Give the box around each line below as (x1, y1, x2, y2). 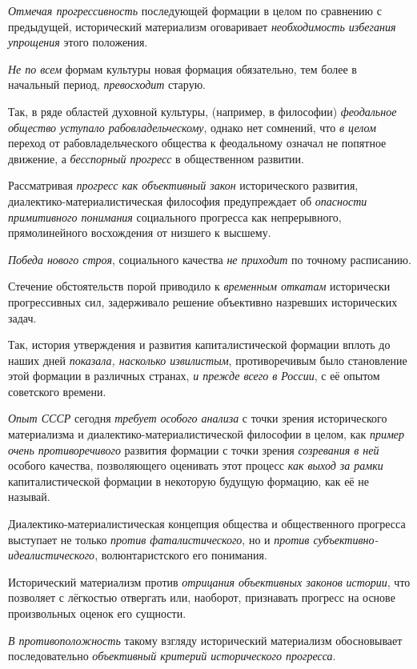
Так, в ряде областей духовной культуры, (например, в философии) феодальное (8, 102, 397, 119)
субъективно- (313, 531, 379, 547)
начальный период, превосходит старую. (8, 76, 206, 93)
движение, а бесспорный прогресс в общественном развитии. (8, 150, 304, 166)
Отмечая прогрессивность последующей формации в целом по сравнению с (8, 2, 382, 18)
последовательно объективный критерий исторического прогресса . (8, 647, 336, 664)
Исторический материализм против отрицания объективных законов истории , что (8, 573, 411, 590)
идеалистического (8, 547, 95, 563)
